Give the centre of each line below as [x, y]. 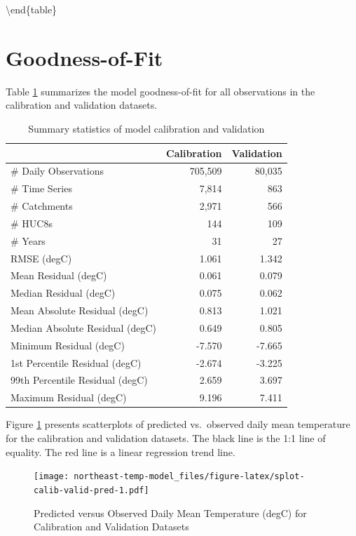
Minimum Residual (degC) [68, 345]
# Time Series [41, 188]
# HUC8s [32, 223]
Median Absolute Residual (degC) [84, 327]
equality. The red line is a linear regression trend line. [121, 451]
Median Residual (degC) [63, 293]
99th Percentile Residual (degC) [79, 380]
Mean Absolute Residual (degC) [80, 310]
